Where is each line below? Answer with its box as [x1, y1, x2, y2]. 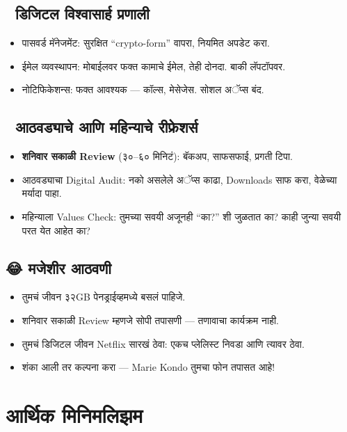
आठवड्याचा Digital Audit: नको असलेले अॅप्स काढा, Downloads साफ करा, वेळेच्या [22, 172, 337, 186]
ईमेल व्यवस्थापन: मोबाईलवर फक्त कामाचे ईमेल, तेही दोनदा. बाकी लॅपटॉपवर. [22, 58, 286, 73]
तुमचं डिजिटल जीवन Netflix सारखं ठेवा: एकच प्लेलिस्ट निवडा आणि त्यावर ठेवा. [22, 336, 305, 351]
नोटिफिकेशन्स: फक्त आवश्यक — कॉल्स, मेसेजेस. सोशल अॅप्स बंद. [22, 82, 264, 97]
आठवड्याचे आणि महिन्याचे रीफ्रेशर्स [15, 116, 198, 138]
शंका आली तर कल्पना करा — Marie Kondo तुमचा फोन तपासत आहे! [22, 360, 275, 374]
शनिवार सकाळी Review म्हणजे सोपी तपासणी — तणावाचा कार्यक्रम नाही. [22, 312, 279, 327]
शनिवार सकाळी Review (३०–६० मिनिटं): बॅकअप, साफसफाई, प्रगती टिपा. [22, 149, 293, 163]
